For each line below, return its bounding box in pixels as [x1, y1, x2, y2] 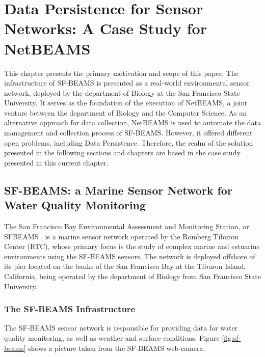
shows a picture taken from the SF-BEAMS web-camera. [28, 342, 205, 353]
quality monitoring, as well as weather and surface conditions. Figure [4, 333, 220, 343]
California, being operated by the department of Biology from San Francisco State [4, 271, 261, 281]
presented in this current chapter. [4, 157, 109, 168]
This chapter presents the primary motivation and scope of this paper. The [4, 67, 238, 78]
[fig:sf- [222, 333, 241, 343]
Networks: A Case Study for [4, 18, 207, 39]
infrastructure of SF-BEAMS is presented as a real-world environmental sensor [4, 77, 250, 88]
